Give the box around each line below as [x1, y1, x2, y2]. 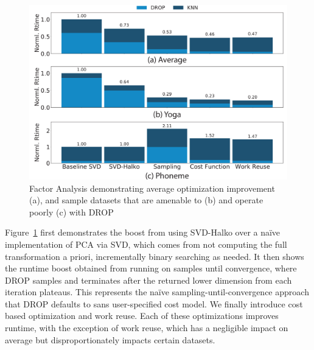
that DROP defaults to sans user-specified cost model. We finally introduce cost [5, 297, 303, 310]
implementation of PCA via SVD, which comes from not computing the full [5, 237, 287, 250]
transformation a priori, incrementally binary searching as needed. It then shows [5, 250, 304, 262]
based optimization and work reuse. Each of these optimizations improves [5, 309, 279, 322]
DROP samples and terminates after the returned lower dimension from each [5, 273, 292, 286]
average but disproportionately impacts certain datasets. [5, 333, 215, 346]
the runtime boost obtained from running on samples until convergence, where [5, 262, 297, 275]
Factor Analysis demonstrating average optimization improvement [29, 181, 275, 194]
